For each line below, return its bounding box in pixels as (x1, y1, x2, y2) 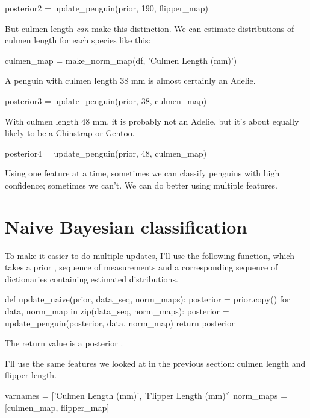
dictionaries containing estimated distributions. (5, 272, 178, 285)
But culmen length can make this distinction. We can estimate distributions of (5, 22, 294, 34)
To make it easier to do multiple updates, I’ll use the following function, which (5, 249, 294, 261)
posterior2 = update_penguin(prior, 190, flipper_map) (5, 2, 208, 14)
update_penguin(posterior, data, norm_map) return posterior (5, 316, 235, 329)
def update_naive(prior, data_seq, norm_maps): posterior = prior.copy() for (5, 293, 290, 305)
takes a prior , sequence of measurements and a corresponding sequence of (5, 261, 278, 273)
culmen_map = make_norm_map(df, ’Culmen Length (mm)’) (5, 54, 237, 66)
